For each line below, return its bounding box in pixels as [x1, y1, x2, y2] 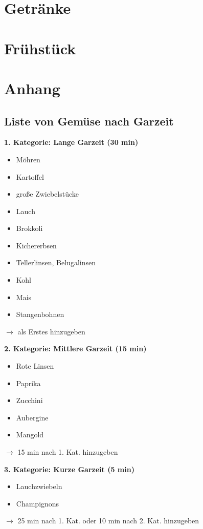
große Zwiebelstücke [16, 188, 79, 199]
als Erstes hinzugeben [17, 326, 85, 336]
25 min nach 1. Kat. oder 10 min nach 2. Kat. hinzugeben [17, 515, 199, 526]
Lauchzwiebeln [16, 481, 62, 492]
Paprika [16, 377, 41, 388]
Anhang [4, 77, 60, 98]
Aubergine [16, 412, 49, 422]
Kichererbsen [16, 240, 57, 250]
